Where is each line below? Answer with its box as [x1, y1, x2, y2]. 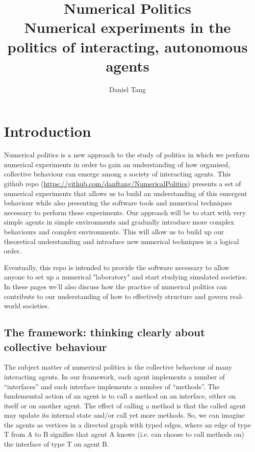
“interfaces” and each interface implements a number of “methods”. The [4, 381, 220, 391]
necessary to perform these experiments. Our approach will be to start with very [4, 207, 246, 217]
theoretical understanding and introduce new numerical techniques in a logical [4, 236, 239, 246]
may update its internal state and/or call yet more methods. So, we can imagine [4, 410, 245, 420]
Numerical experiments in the [24, 17, 231, 37]
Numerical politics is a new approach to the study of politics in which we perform [4, 150, 250, 160]
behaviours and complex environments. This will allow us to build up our [4, 226, 224, 236]
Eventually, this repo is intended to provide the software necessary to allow [4, 262, 229, 272]
